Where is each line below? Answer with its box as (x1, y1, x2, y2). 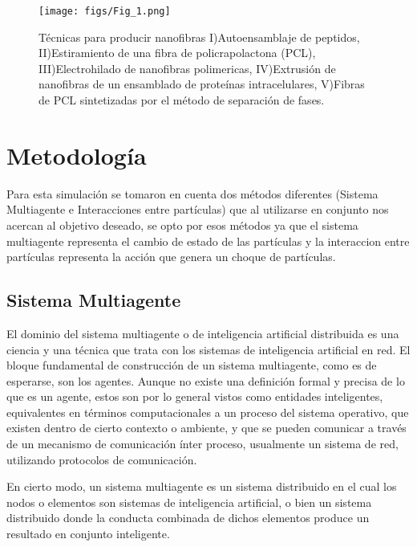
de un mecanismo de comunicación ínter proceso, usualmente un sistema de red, (6, 435, 399, 452)
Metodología (6, 138, 147, 171)
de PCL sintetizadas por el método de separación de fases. (38, 92, 325, 108)
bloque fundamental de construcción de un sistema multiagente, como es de (6, 357, 377, 374)
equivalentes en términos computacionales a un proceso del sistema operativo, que (6, 403, 409, 420)
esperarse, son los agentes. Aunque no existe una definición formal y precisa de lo (6, 372, 405, 389)
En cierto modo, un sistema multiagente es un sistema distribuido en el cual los (6, 478, 397, 495)
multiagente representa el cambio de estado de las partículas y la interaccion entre (6, 232, 410, 249)
